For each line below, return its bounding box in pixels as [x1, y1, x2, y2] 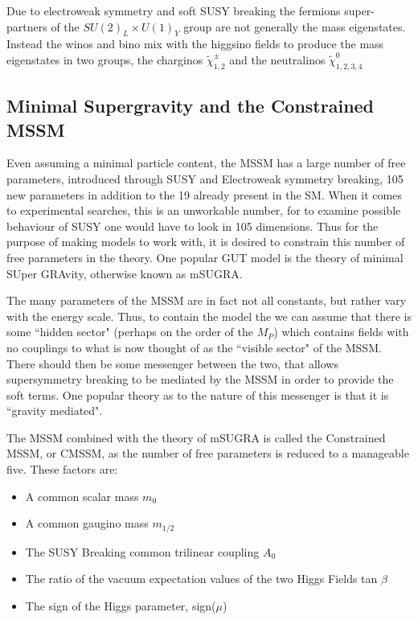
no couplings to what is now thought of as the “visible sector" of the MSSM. [6, 339, 382, 355]
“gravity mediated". [6, 402, 103, 419]
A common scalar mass [25, 487, 139, 504]
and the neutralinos [229, 51, 326, 68]
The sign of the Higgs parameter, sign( [25, 597, 216, 614]
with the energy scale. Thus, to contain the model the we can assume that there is [6, 307, 412, 324]
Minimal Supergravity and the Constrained [6, 93, 375, 118]
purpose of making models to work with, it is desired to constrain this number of [6, 233, 405, 250]
